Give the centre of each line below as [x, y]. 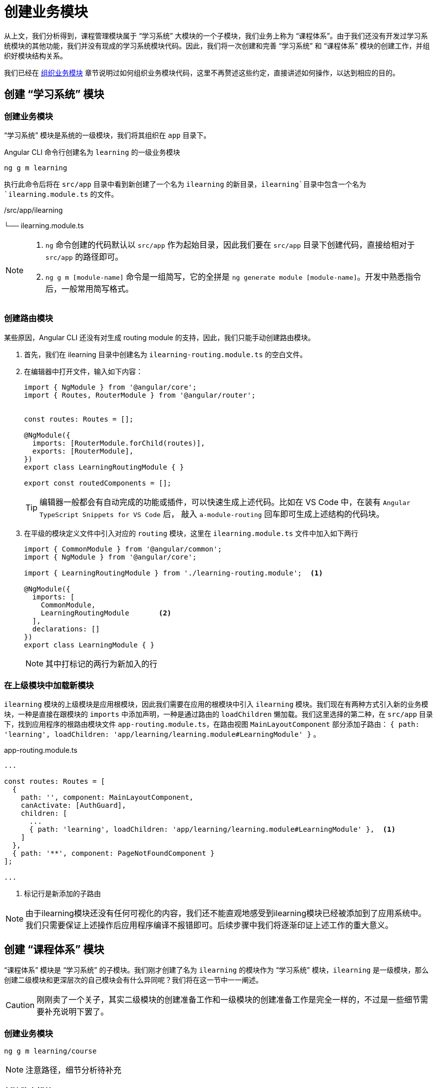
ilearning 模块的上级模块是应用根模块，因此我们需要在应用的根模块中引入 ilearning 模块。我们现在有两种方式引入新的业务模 [216, 704]
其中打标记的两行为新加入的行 [102, 664]
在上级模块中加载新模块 [49, 686]
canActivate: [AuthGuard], [73, 806]
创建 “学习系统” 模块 [54, 94]
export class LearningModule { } [89, 645]
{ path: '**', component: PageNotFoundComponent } [113, 853]
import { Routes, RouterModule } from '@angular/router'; [140, 395]
